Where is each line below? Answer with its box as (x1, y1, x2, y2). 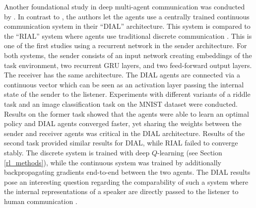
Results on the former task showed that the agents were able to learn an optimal (4, 108, 249, 119)
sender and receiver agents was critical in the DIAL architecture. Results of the (4, 128, 245, 138)
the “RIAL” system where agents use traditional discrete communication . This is (4, 30, 252, 41)
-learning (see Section (157, 147, 222, 157)
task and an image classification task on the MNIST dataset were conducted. (4, 98, 238, 109)
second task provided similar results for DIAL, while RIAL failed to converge (4, 138, 238, 148)
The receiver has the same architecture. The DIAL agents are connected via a (4, 69, 240, 80)
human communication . (4, 196, 77, 206)
